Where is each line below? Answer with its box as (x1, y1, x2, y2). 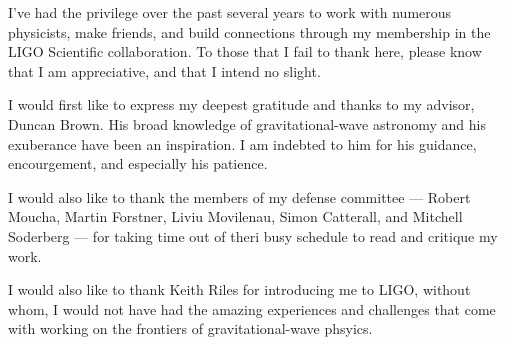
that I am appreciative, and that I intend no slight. (8, 60, 321, 81)
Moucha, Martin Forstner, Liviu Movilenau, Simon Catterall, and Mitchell (8, 206, 463, 227)
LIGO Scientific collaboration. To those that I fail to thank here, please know (8, 41, 482, 62)
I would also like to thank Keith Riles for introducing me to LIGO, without (8, 279, 471, 300)
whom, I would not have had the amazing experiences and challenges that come (8, 298, 496, 319)
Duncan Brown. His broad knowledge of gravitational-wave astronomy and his (8, 113, 486, 134)
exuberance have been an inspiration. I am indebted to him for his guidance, (8, 133, 477, 154)
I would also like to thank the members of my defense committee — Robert (8, 186, 471, 207)
